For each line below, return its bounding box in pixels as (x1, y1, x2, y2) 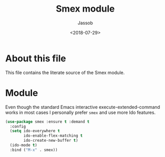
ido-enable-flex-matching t (23, 133, 83, 138)
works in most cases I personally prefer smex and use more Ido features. (5, 109, 156, 115)
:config (10, 124, 26, 129)
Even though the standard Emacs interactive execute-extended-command (5, 104, 160, 110)
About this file (5, 53, 66, 64)
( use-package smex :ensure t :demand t (5, 119, 90, 124)
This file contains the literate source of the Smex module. (5, 69, 125, 75)
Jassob (78, 20, 93, 26)
